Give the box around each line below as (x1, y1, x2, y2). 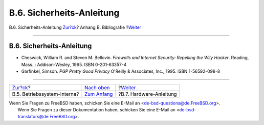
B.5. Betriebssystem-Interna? (12, 90, 79, 97)
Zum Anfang (84, 90, 113, 97)
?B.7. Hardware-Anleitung (118, 90, 177, 97)
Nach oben (84, 84, 110, 91)
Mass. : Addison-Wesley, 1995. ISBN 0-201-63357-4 (21, 62, 127, 67)
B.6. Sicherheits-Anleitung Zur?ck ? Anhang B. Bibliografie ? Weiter (9, 24, 142, 30)
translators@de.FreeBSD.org (18, 114, 75, 120)
